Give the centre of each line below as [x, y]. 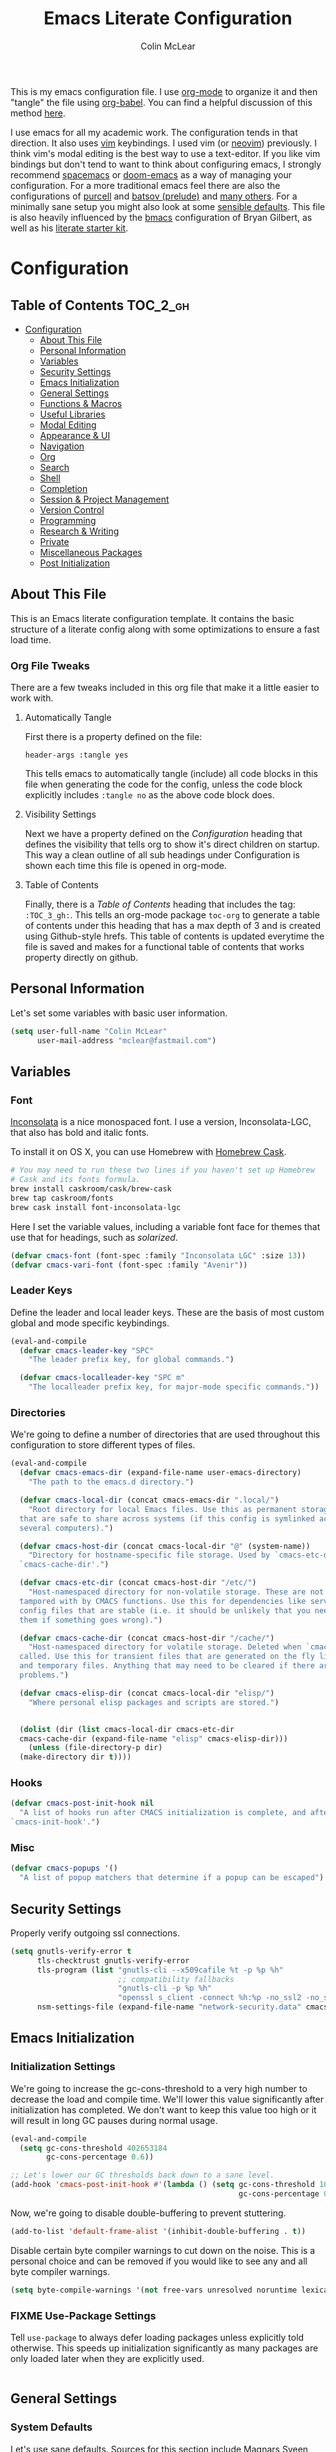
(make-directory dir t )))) [75, 1757]
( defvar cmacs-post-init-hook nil [82, 1803]
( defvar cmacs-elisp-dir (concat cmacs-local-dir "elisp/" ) [147, 1693]
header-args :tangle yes [76, 755]
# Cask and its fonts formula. [75, 1180]
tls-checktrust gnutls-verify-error [113, 1960]
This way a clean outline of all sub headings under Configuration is [162, 855]
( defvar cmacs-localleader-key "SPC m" [102, 1378]
